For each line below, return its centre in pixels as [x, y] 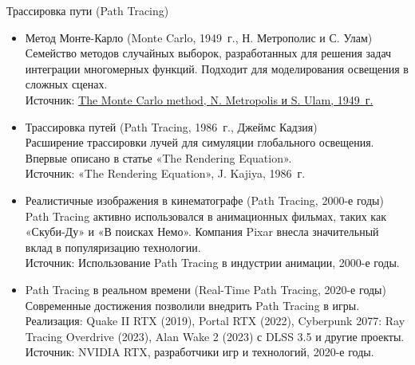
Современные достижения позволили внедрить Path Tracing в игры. [192, 305]
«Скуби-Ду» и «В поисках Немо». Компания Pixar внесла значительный [202, 232]
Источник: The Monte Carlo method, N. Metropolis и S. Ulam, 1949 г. [199, 99]
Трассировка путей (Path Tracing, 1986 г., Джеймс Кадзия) [171, 126]
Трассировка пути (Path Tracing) [88, 10]
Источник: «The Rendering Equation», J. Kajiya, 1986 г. [165, 173]
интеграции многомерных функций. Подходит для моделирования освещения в [217, 68]
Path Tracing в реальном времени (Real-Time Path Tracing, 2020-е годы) [206, 289]
